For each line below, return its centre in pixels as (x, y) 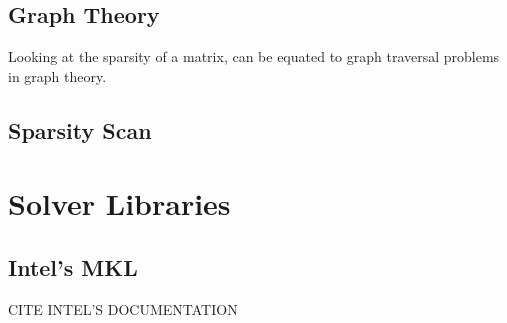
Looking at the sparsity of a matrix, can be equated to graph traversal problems (254, 56)
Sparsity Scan (80, 129)
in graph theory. (57, 75)
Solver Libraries (119, 203)
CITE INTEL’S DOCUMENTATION (123, 308)
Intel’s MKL (73, 266)
